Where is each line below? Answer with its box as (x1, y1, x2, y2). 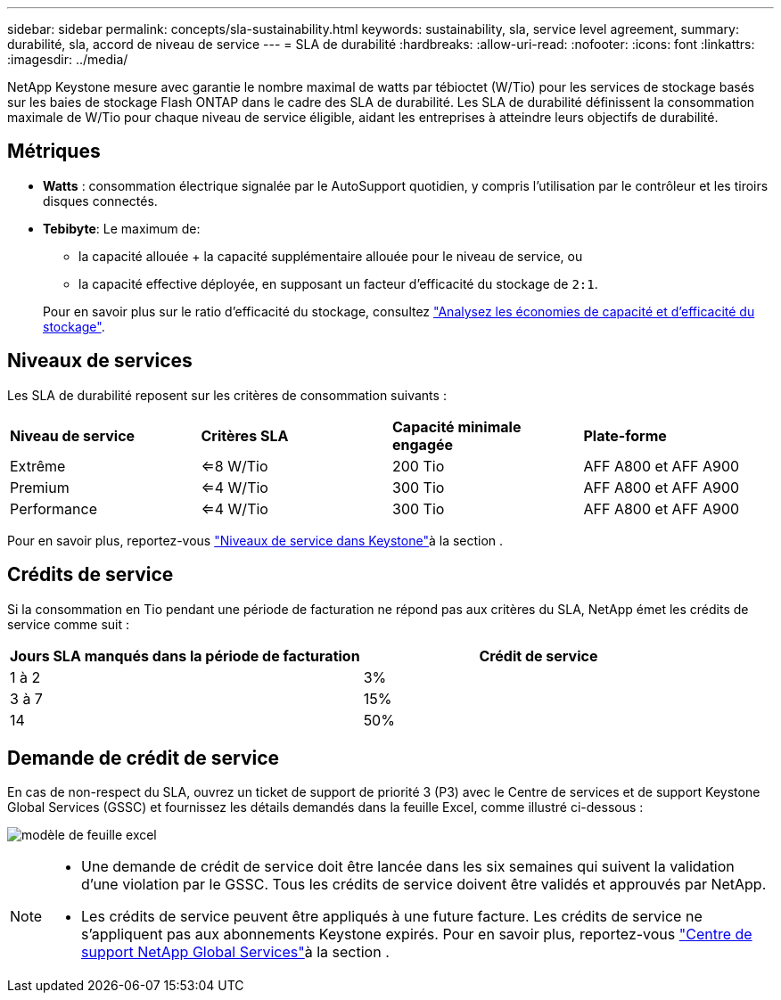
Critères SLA (201, 426, 289, 445)
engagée (392, 435, 454, 454)
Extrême (10, 456, 66, 475)
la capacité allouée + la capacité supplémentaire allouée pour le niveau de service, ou (78, 248, 583, 264)
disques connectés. (43, 193, 158, 209)
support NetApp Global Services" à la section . (81, 943, 390, 962)
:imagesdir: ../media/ (7, 52, 128, 67)
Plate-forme (583, 426, 667, 445)
